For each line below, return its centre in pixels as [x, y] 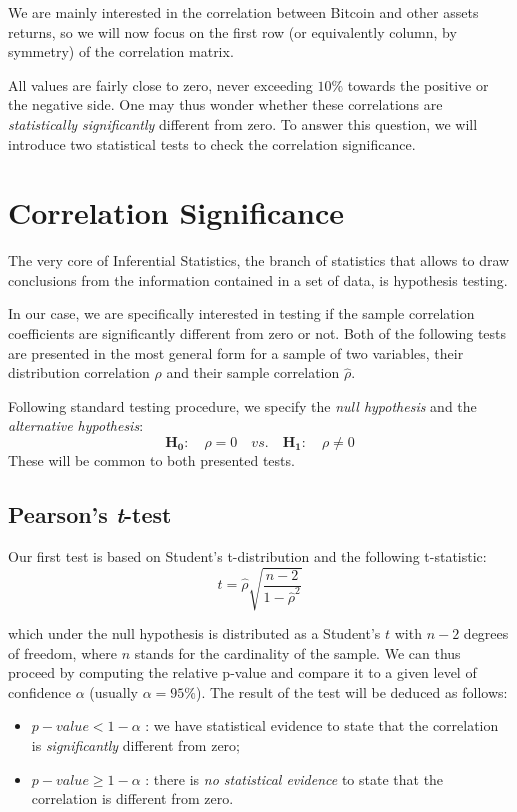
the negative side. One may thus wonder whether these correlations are [225, 104]
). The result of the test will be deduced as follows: [351, 691]
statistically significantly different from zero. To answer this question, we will [243, 123]
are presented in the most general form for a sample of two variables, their [236, 352]
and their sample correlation [253, 372]
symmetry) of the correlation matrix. [121, 51]
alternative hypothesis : [76, 425]
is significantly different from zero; [135, 744]
